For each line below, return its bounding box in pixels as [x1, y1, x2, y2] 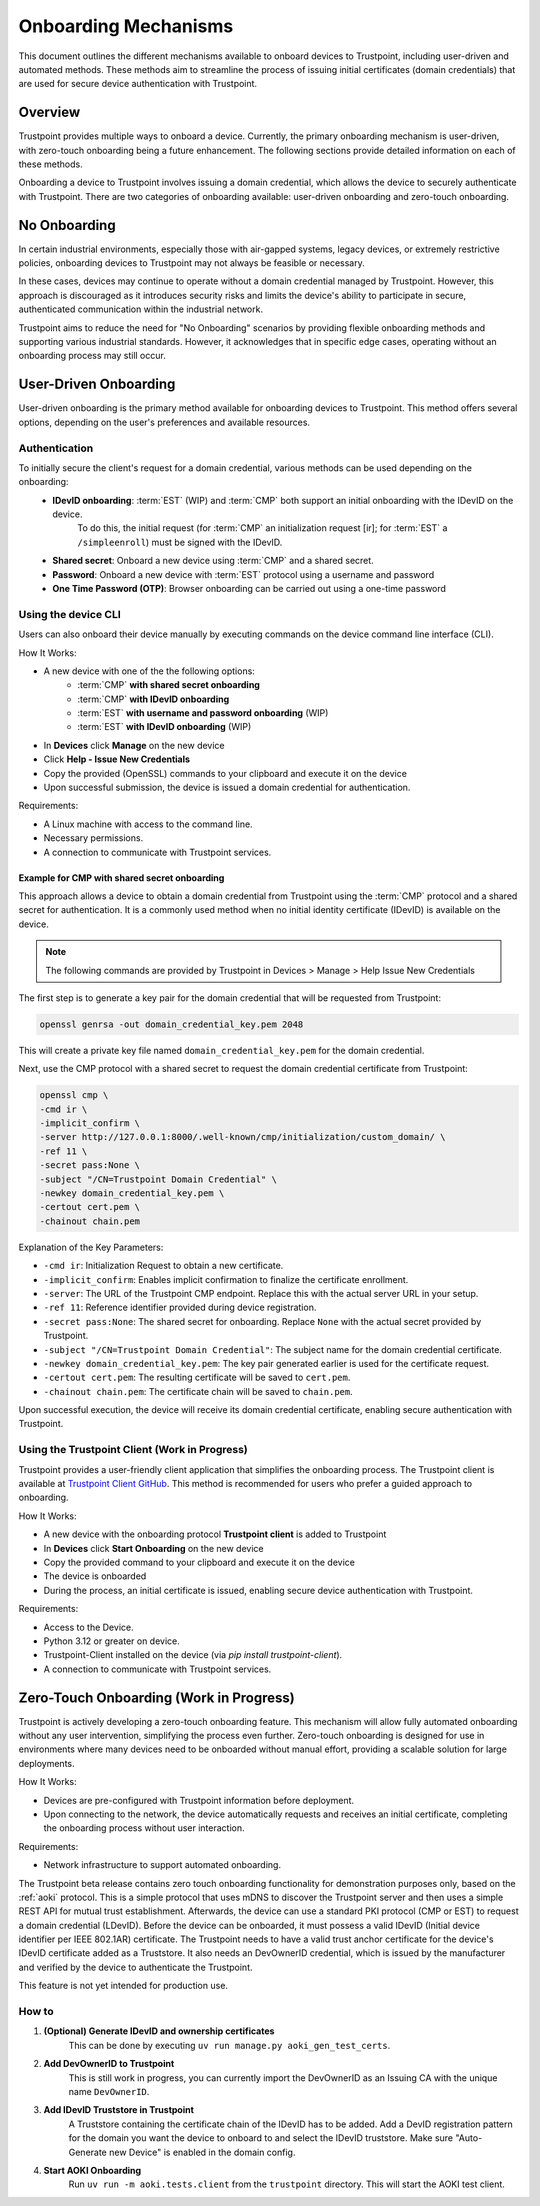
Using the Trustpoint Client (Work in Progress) [18, 1443, 249, 1457]
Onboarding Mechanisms [18, 15, 234, 37]
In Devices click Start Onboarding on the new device [43, 1542, 264, 1554]
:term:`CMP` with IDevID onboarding [77, 693, 230, 705]
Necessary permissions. [43, 832, 144, 844]
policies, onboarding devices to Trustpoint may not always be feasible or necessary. [18, 257, 365, 269]
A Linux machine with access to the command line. [43, 818, 254, 830]
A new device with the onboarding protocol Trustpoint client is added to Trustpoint [43, 1528, 387, 1540]
